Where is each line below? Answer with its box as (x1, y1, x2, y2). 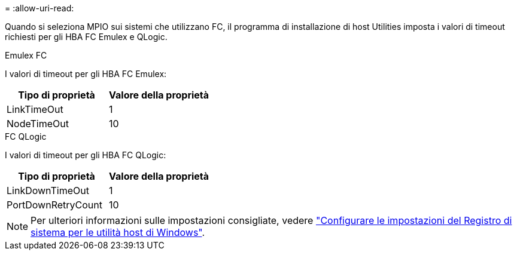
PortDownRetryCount (7, 199, 102, 211)
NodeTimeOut (7, 118, 69, 130)
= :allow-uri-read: (5, 3, 74, 13)
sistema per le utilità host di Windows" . (31, 226, 205, 238)
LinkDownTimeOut (7, 185, 89, 196)
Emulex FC (5, 50, 47, 60)
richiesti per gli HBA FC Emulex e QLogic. (5, 32, 168, 42)
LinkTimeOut (7, 103, 63, 115)
